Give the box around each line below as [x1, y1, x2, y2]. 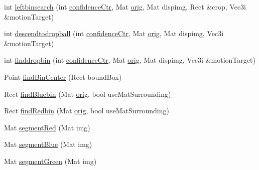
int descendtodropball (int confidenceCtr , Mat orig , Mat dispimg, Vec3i [4, 28, 224, 39]
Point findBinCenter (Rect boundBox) [4, 71, 122, 82]
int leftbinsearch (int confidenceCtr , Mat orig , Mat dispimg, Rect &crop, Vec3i [4, 2, 246, 12]
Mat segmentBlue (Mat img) [4, 139, 92, 149]
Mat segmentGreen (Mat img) [4, 155, 97, 166]
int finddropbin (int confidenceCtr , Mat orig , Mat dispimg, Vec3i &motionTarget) [4, 55, 255, 65]
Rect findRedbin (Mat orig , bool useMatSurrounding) [4, 105, 169, 116]
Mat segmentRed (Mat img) [4, 122, 90, 132]
